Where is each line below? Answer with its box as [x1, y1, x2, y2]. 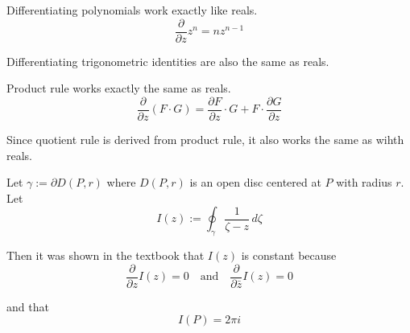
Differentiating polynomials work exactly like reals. [6, 2, 258, 18]
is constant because [241, 247, 337, 264]
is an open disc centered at [189, 174, 321, 191]
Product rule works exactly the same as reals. [6, 80, 231, 97]
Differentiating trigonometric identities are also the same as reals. [6, 52, 329, 69]
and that [6, 298, 49, 314]
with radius [336, 174, 392, 191]
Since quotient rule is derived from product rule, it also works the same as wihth [6, 130, 404, 147]
